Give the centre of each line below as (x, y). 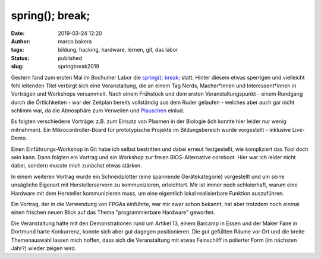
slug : (17, 67)
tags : (18, 50)
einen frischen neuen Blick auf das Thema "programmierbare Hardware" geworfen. (113, 212)
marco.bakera (75, 41)
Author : (21, 41)
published (70, 58)
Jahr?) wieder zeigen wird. (44, 248)
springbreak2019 (78, 67)
